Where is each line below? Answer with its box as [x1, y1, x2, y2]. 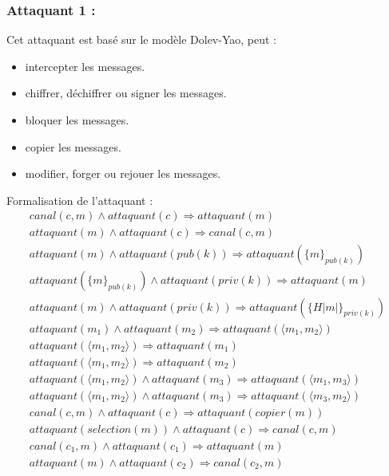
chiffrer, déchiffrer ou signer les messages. [25, 85, 227, 101]
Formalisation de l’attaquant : [6, 191, 153, 208]
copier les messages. [25, 138, 121, 155]
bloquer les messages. [25, 112, 129, 128]
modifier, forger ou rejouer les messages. [25, 165, 221, 182]
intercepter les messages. [25, 57, 145, 74]
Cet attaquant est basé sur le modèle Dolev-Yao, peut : [6, 31, 276, 48]
